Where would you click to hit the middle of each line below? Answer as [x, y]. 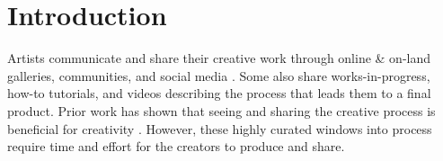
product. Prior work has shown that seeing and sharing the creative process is [221, 110]
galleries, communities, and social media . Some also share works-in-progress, [219, 75]
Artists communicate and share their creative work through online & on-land [219, 58]
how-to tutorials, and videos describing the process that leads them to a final [219, 93]
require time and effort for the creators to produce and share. [176, 146]
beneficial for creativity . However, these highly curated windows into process [220, 128]
